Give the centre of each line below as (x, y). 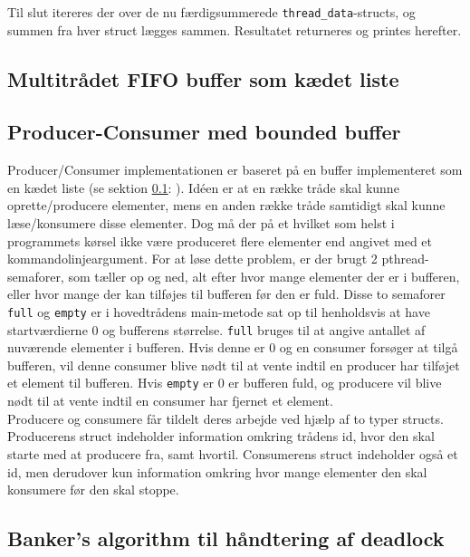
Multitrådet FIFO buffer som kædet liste (203, 78)
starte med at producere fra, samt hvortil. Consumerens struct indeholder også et (233, 453)
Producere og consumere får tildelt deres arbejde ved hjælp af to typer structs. (225, 418)
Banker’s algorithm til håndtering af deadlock (226, 538)
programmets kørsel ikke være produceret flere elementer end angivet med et (220, 240)
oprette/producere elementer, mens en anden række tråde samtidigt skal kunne (226, 205)
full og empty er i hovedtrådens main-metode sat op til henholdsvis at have (219, 311)
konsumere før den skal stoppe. (93, 490)
